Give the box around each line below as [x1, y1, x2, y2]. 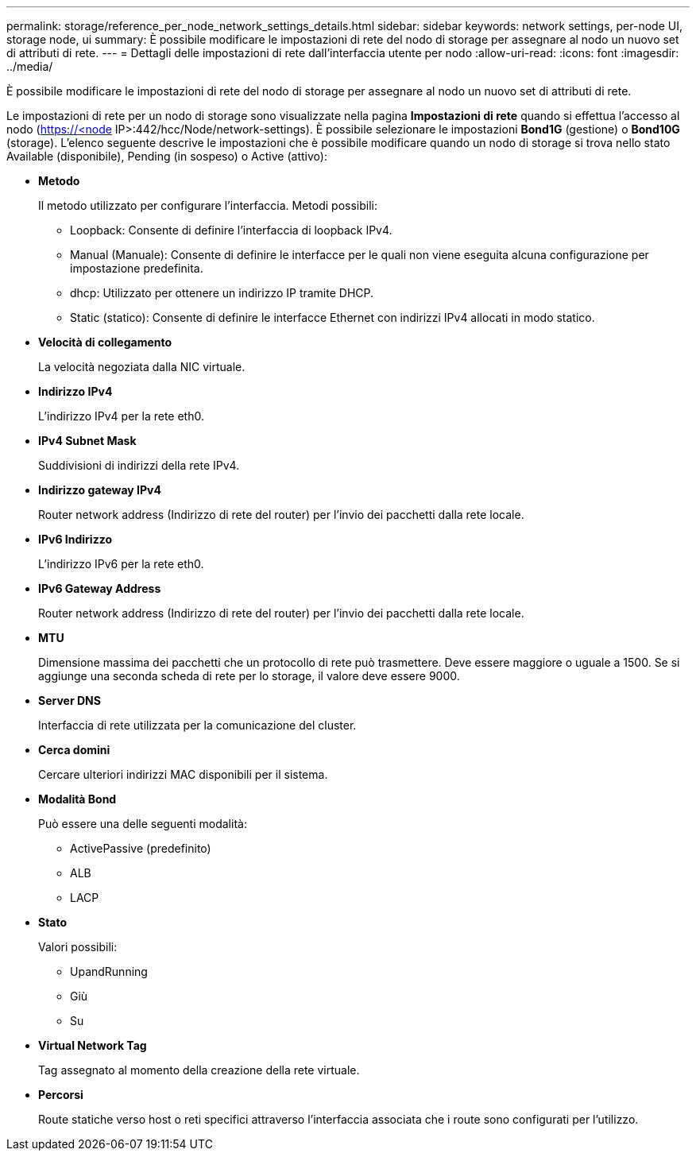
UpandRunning [70, 965, 148, 978]
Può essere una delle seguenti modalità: [38, 817, 247, 830]
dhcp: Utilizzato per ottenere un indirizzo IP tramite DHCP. [70, 286, 374, 300]
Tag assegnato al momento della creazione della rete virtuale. [38, 1063, 360, 1077]
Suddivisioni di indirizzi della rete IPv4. [38, 459, 240, 472]
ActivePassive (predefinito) [70, 842, 211, 855]
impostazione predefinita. [70, 261, 203, 275]
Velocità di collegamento [38, 335, 172, 349]
